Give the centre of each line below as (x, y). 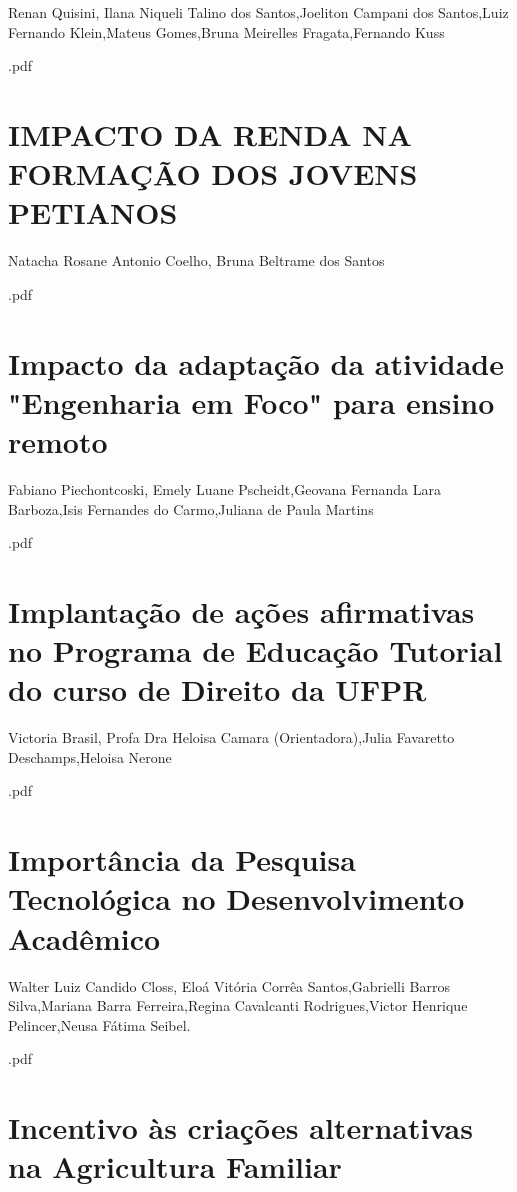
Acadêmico (84, 937)
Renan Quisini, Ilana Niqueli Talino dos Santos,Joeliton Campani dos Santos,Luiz (258, 12)
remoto (58, 441)
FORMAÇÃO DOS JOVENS (213, 173)
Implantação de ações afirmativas (241, 610)
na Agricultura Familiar (175, 1166)
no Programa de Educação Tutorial (255, 650)
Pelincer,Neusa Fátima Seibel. (99, 1024)
